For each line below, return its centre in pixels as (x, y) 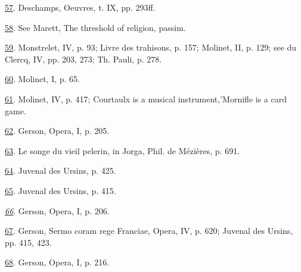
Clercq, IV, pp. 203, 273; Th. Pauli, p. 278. (83, 59)
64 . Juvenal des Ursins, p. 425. (60, 171)
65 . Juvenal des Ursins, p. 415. (60, 190)
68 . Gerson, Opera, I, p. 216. (57, 262)
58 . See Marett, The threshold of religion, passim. (95, 27)
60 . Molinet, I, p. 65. (43, 79)
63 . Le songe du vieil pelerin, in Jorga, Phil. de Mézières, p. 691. (122, 150)
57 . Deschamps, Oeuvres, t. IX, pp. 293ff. (80, 7)
